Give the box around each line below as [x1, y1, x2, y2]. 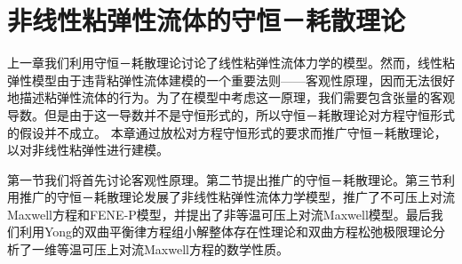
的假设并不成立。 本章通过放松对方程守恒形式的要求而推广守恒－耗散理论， [7, 123, 447, 141]
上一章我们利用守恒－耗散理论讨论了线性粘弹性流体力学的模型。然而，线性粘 [7, 53, 455, 72]
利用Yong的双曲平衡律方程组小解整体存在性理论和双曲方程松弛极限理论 [19, 222, 434, 241]
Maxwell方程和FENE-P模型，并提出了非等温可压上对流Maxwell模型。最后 [7, 204, 431, 223]
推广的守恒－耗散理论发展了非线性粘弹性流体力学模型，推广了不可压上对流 [19, 188, 455, 206]
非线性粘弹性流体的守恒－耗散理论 [7, 2, 406, 38]
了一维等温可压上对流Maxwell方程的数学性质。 [19, 240, 289, 259]
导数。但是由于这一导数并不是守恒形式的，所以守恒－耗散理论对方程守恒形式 [7, 105, 455, 124]
